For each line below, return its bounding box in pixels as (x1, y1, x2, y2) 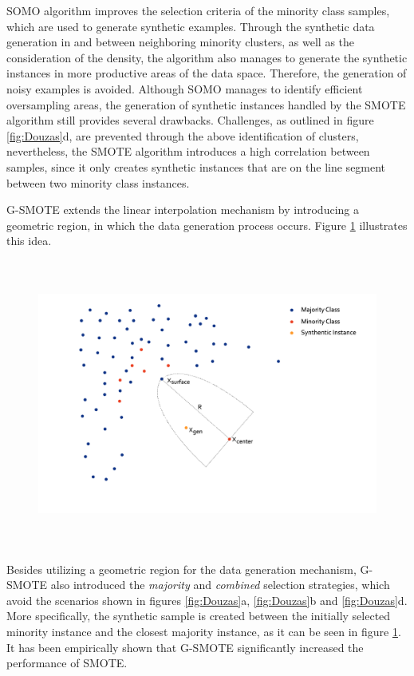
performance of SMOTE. (6, 654, 128, 671)
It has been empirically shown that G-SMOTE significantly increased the (6, 638, 364, 655)
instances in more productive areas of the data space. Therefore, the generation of (6, 65, 407, 81)
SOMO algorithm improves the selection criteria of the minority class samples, (6, 2, 390, 18)
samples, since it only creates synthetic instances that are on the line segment (6, 158, 386, 175)
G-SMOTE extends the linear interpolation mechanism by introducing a (6, 201, 359, 218)
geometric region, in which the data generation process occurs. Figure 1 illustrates (6, 216, 408, 233)
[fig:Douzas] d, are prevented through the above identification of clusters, (6, 127, 359, 144)
